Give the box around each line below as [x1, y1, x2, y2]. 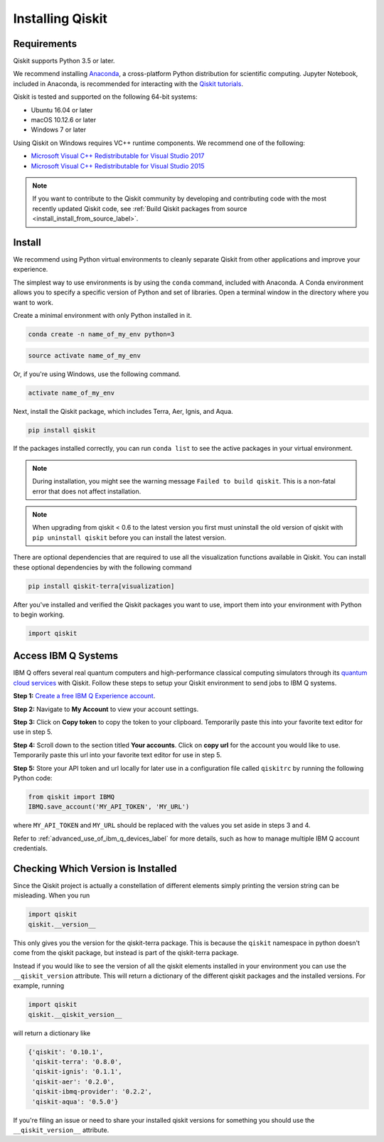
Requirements [13, 38, 78, 50]
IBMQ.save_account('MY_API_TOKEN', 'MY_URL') [28, 803, 190, 811]
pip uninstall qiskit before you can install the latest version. [32, 533, 227, 542]
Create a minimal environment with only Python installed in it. [13, 311, 192, 319]
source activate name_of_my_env [28, 351, 142, 359]
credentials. [13, 844, 48, 853]
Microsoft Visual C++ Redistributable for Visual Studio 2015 [31, 161, 205, 170]
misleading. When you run [13, 891, 90, 900]
